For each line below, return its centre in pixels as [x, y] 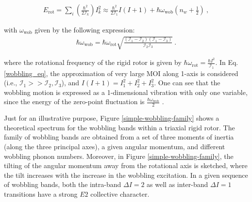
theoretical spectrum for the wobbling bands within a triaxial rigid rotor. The [119, 127]
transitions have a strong [41, 194]
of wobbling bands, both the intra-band [63, 184]
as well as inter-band [177, 184]
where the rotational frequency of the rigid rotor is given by [93, 62]
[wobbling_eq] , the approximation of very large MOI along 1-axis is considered [121, 73]
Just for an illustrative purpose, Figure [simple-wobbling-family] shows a [112, 118]
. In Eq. [227, 62]
